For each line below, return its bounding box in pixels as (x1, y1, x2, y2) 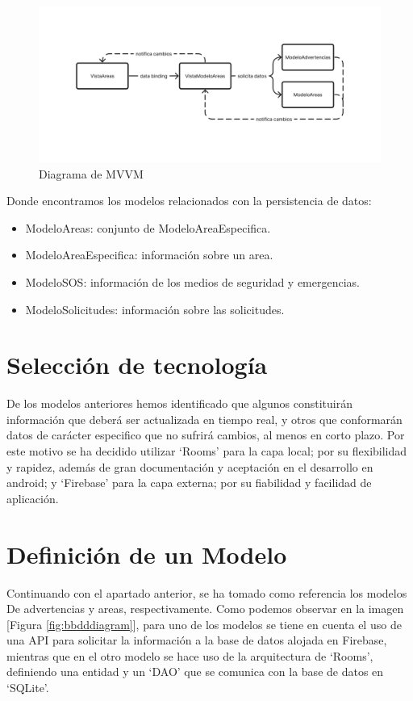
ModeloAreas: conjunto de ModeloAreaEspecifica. (25, 219, 271, 236)
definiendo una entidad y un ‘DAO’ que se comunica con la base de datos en (6, 663, 384, 680)
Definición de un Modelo (6, 537, 287, 570)
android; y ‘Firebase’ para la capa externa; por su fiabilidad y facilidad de (6, 474, 372, 491)
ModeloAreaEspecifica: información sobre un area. (25, 246, 273, 263)
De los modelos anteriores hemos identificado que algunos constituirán (6, 395, 353, 412)
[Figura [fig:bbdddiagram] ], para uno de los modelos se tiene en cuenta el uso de (6, 615, 402, 632)
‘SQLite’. (6, 679, 49, 696)
